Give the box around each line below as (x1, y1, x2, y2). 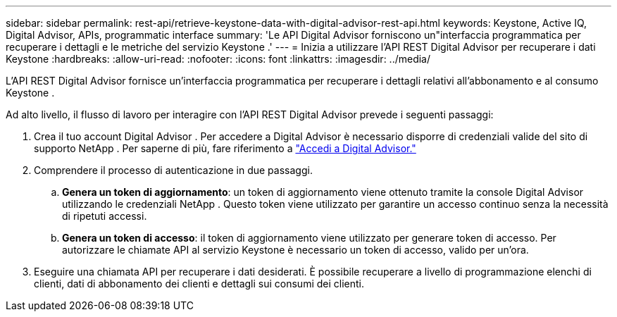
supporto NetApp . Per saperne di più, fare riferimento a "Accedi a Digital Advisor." (34, 142, 416, 154)
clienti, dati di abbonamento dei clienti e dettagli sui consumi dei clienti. (34, 278, 365, 290)
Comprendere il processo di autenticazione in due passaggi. (34, 164, 313, 176)
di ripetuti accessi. (62, 210, 147, 222)
